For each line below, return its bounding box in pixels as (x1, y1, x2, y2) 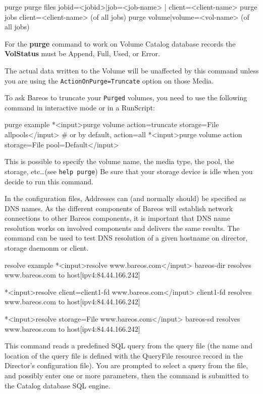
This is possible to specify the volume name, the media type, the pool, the (5, 156, 234, 167)
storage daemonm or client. (5, 243, 89, 253)
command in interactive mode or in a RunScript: (5, 102, 155, 112)
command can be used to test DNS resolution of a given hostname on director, (5, 232, 248, 243)
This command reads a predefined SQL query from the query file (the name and (5, 340, 252, 351)
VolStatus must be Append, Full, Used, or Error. (5, 48, 160, 59)
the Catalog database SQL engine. (5, 380, 111, 390)
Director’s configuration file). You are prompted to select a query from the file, (5, 360, 248, 371)
